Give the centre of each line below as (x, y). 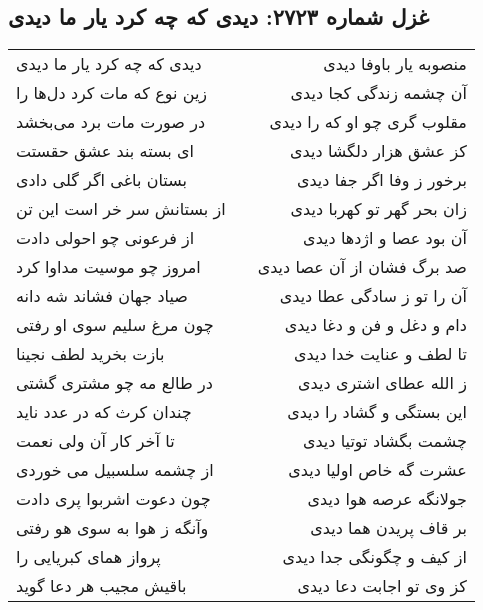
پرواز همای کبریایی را (88, 557)
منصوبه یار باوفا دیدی (395, 64)
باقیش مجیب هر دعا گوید (101, 586)
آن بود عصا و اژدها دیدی (385, 238)
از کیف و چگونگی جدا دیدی (374, 557)
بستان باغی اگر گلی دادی (101, 180)
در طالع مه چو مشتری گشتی (114, 383)
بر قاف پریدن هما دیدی (388, 528)
